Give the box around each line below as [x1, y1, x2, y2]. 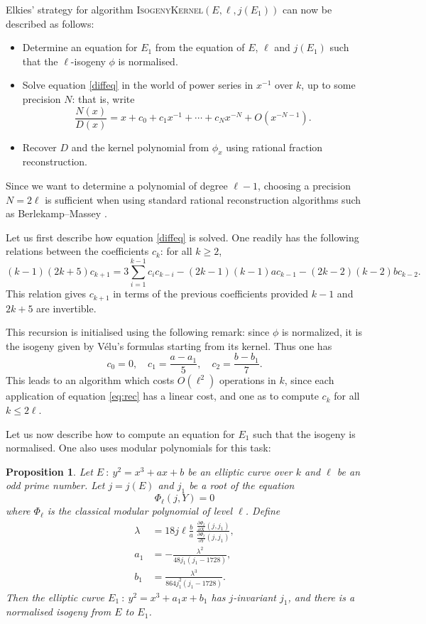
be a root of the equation [189, 478, 295, 493]
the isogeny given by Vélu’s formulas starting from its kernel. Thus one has [6, 338, 332, 353]
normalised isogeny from [6, 604, 111, 619]
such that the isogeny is [253, 426, 356, 441]
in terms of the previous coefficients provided [113, 286, 309, 301]
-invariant [233, 589, 276, 604]
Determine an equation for [22, 40, 138, 55]
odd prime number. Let [6, 478, 105, 493]
